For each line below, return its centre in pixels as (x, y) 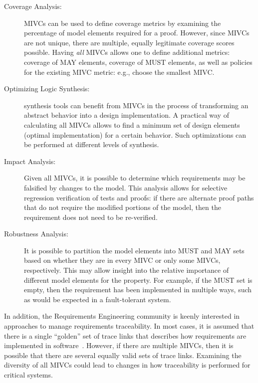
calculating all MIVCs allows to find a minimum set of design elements (132, 124)
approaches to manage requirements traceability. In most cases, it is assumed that (129, 326)
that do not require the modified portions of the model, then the (123, 207)
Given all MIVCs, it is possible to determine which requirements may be (135, 178)
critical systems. (28, 375)
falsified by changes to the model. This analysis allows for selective (126, 187)
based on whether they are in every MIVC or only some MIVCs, (122, 260)
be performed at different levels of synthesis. (92, 144)
